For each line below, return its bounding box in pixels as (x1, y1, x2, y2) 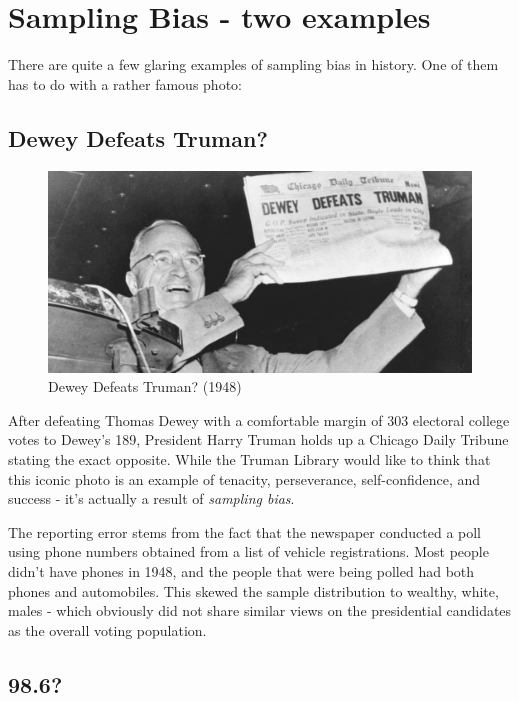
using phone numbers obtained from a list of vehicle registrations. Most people (8, 541, 489, 562)
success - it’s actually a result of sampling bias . (8, 488, 295, 509)
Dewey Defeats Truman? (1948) (48, 376, 242, 397)
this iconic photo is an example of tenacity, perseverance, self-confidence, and (8, 468, 481, 489)
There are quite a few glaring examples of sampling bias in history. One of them (8, 54, 499, 75)
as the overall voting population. (8, 619, 207, 640)
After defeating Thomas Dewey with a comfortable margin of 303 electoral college (8, 409, 510, 430)
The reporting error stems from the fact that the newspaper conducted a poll (8, 521, 482, 542)
